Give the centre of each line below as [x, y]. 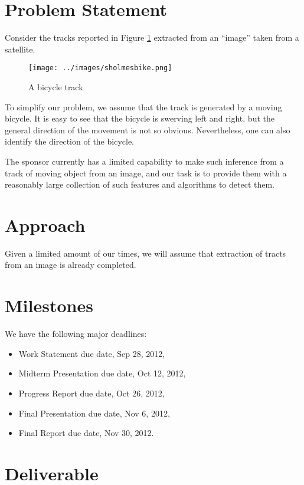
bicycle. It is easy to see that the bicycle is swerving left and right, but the [140, 118]
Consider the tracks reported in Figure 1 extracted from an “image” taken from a [152, 37]
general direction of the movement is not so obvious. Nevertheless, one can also [148, 130]
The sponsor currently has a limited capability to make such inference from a [144, 161]
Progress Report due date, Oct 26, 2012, [91, 393]
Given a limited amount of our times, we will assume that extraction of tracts [146, 253]
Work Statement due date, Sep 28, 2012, [92, 353]
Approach [45, 225]
